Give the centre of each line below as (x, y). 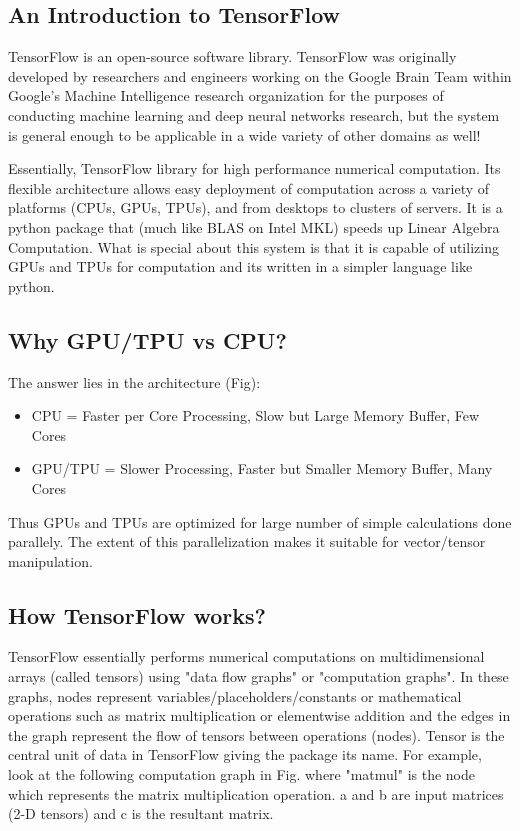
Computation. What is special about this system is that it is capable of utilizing (253, 246)
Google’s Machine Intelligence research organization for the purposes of (226, 95)
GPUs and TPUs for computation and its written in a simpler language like (240, 266)
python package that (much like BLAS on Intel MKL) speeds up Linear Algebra (254, 226)
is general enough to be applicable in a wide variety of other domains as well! (244, 134)
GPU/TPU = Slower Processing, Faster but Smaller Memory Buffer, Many (262, 468)
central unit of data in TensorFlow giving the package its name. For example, (245, 754)
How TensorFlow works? (137, 614)
